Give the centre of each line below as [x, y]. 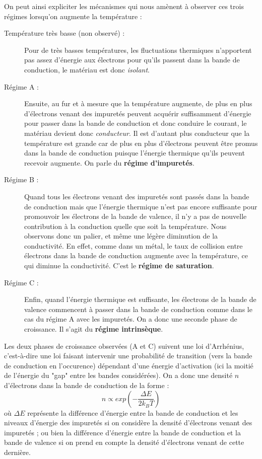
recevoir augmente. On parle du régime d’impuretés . [109, 162]
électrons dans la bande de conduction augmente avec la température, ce [136, 255]
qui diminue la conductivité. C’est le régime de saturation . [119, 265]
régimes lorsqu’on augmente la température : [73, 16]
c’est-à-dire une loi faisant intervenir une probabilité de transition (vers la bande [128, 356]
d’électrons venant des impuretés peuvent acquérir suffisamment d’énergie [138, 113]
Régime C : [21, 282]
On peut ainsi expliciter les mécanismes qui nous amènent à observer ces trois [124, 6]
